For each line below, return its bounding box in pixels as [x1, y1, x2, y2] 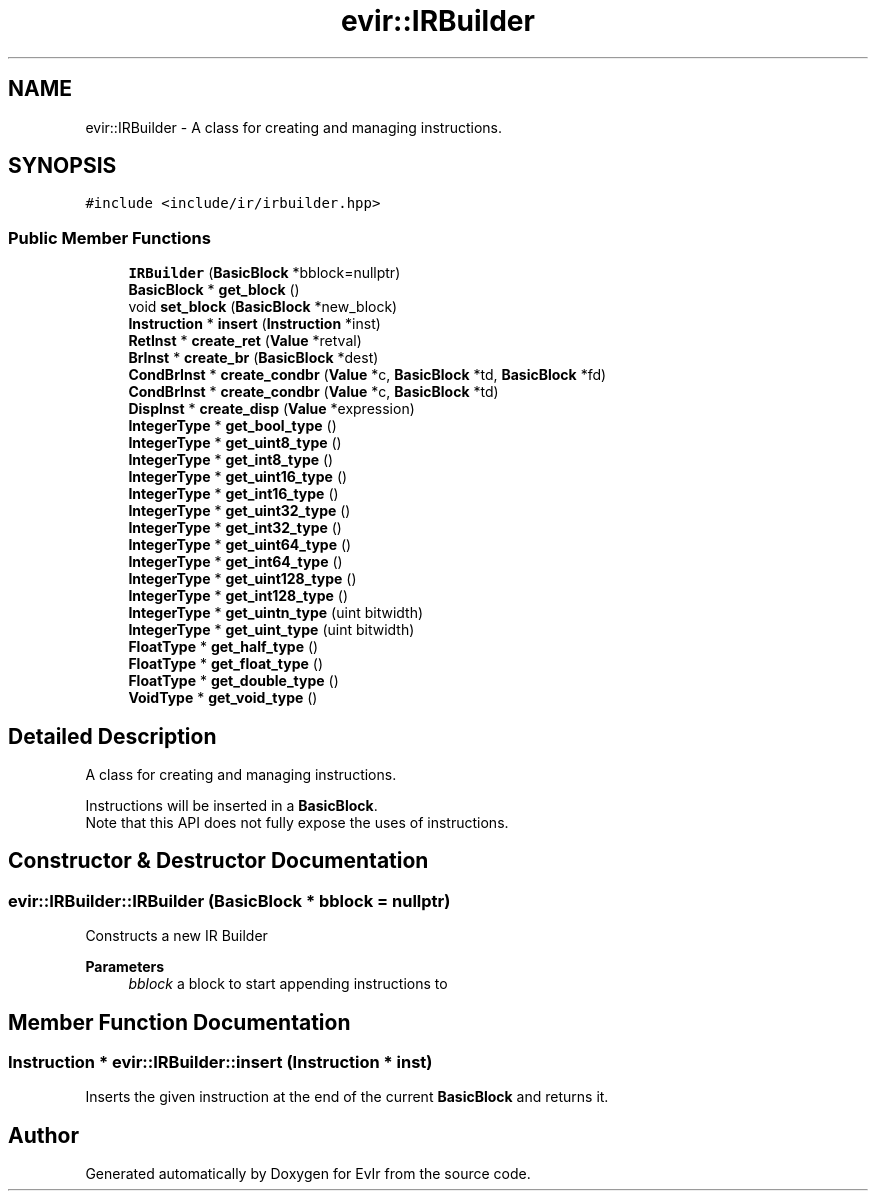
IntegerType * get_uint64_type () [128, 536, 352, 554]
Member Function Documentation [8, 1009, 351, 1035]
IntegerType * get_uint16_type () [128, 468, 348, 486]
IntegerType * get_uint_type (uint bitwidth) [128, 621, 415, 639]
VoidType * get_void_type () [128, 689, 318, 707]
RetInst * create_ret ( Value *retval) [128, 332, 362, 350]
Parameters [85, 958, 165, 976]
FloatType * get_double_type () [128, 672, 339, 690]
